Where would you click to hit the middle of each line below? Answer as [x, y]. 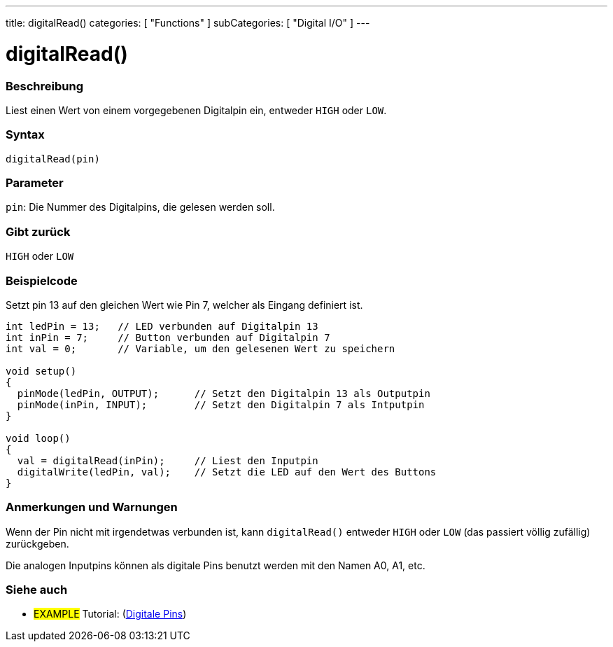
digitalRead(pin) [53, 159]
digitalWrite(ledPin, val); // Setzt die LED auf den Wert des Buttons [227, 472]
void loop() [38, 438]
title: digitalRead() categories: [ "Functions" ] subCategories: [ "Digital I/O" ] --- [188, 23]
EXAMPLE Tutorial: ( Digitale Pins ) [110, 614]
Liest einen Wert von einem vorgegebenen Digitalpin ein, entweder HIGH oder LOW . [196, 110]
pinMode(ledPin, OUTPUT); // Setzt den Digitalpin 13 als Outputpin [224, 393]
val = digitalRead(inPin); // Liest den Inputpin [168, 460]
